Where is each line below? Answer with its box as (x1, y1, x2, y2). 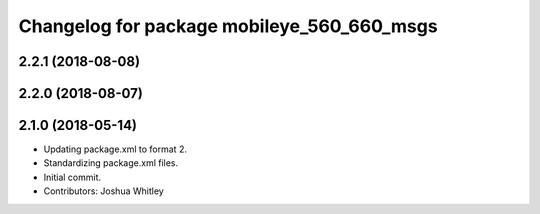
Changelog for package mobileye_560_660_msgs (18, 15, 439, 37)
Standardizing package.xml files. (43, 157, 179, 169)
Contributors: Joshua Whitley (43, 185, 164, 197)
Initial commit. (43, 171, 102, 183)
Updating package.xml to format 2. (43, 143, 187, 155)
